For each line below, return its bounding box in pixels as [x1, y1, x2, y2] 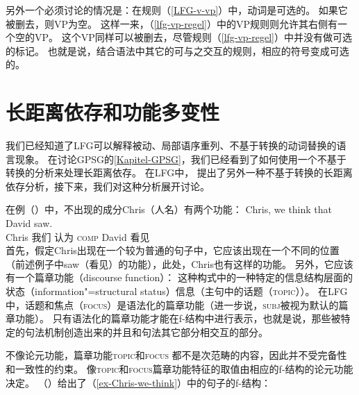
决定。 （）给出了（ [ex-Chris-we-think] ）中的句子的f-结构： [6, 375, 272, 389]
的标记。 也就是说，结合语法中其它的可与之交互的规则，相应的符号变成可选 [6, 43, 349, 58]
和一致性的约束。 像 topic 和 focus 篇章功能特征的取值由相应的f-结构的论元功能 [6, 362, 353, 376]
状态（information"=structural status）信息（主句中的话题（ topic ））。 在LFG [6, 284, 348, 299]
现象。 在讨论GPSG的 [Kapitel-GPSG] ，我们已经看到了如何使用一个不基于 [15, 151, 347, 166]
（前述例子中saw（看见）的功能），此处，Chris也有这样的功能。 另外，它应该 [6, 256, 353, 271]
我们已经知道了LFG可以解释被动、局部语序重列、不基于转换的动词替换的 [6, 138, 337, 153]
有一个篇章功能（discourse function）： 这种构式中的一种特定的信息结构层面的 [6, 270, 353, 285]
